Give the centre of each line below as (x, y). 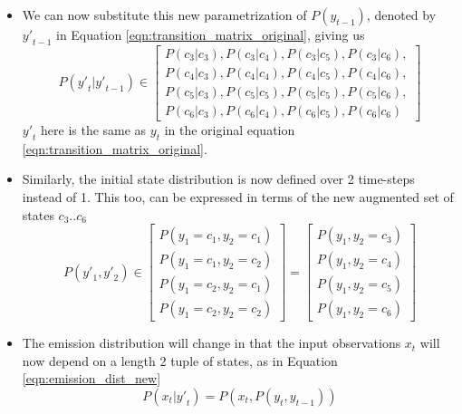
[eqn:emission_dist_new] (91, 378)
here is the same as (94, 129)
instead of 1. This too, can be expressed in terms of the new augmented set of (238, 196)
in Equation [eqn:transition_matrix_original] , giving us (210, 34)
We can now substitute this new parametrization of (164, 14)
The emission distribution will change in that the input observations (212, 343)
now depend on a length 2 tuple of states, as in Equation (180, 360)
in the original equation (230, 129)
